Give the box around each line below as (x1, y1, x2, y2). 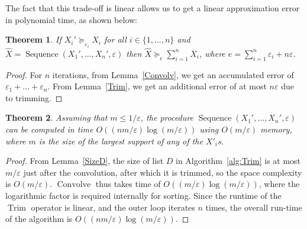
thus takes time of (95, 178, 161, 190)
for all (104, 33, 127, 46)
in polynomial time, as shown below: (5, 13, 137, 25)
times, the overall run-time (205, 201, 302, 213)
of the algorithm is (5, 212, 73, 225)
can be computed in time (5, 123, 93, 136)
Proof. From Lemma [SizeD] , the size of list (5, 154, 164, 167)
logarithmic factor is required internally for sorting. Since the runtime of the (5, 189, 282, 201)
